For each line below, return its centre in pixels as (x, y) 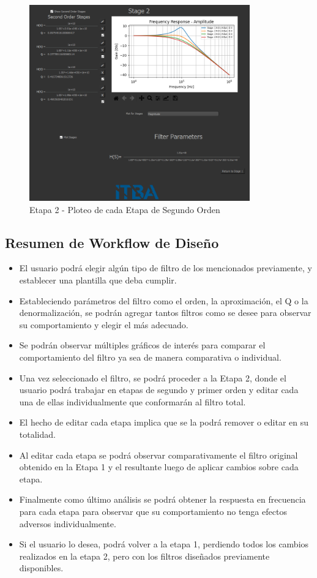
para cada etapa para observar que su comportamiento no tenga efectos (153, 511)
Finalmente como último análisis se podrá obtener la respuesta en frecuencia (162, 499)
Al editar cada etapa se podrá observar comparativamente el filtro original (158, 455)
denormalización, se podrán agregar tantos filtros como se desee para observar (165, 313)
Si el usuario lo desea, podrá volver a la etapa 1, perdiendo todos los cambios (164, 544)
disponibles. (41, 568)
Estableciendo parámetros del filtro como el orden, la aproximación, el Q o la (164, 300)
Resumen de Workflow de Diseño (112, 242)
